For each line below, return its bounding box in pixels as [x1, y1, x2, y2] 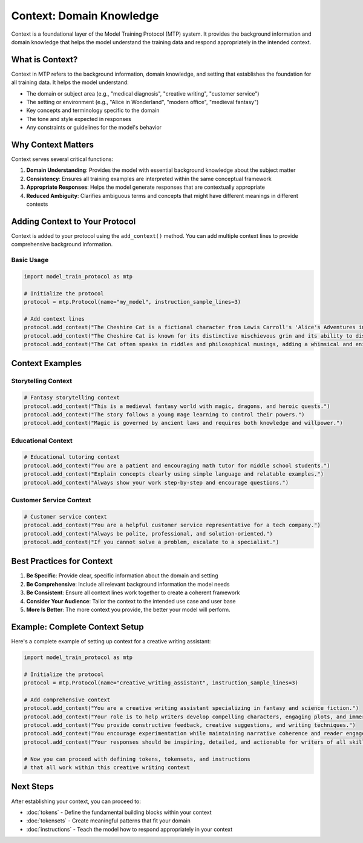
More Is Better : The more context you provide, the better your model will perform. [26, 606, 231, 614]
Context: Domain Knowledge [11, 9, 159, 22]
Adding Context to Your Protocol [11, 216, 136, 226]
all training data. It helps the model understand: [11, 79, 129, 86]
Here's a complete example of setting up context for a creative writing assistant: [11, 637, 211, 645]
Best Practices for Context [11, 556, 113, 566]
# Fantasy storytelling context [24, 394, 120, 401]
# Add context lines [24, 315, 85, 322]
